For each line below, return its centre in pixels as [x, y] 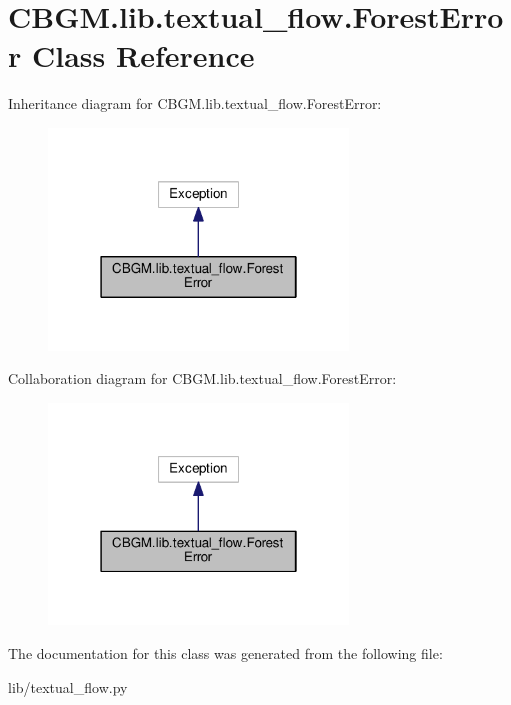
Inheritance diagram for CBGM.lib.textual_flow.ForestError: [195, 103]
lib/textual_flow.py [68, 686]
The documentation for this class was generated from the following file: [225, 652]
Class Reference [143, 55]
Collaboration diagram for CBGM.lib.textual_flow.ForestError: [202, 378]
